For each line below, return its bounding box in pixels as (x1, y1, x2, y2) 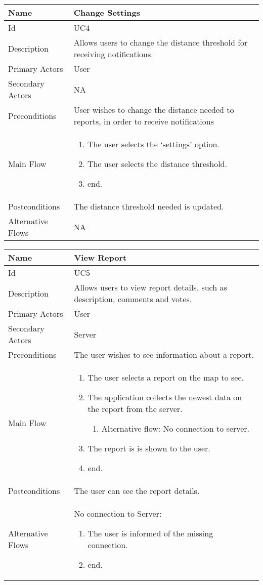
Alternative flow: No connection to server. (101, 423, 249, 434)
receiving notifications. (73, 48, 153, 60)
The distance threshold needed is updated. (73, 200, 224, 212)
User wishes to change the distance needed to (73, 104, 234, 115)
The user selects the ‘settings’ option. (87, 138, 220, 150)
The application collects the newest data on (87, 391, 242, 403)
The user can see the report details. (74, 485, 200, 496)
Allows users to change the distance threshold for (73, 36, 248, 48)
